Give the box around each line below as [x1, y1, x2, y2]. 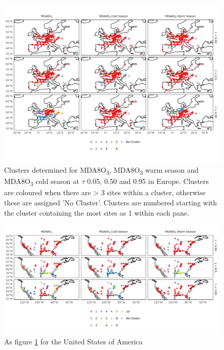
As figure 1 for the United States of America [4, 336, 143, 346]
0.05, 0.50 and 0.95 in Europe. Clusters [87, 176, 209, 186]
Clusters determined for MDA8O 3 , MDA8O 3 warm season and [4, 165, 199, 176]
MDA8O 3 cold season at [4, 176, 79, 188]
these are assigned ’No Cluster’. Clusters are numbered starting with [4, 197, 217, 207]
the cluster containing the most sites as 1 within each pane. [4, 207, 189, 218]
